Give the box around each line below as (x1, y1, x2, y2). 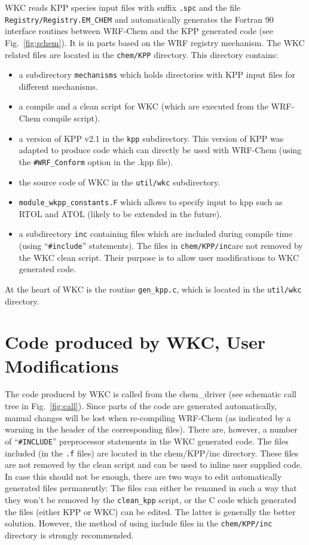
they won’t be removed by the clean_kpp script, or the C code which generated (5, 493, 296, 506)
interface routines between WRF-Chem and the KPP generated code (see (5, 25, 274, 37)
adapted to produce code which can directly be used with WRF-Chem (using (19, 144, 302, 156)
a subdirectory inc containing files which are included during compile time (19, 227, 293, 240)
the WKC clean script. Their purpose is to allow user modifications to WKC (19, 251, 299, 263)
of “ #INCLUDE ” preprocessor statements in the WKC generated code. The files (5, 434, 289, 447)
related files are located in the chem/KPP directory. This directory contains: (5, 48, 279, 60)
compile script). (43, 112, 100, 124)
